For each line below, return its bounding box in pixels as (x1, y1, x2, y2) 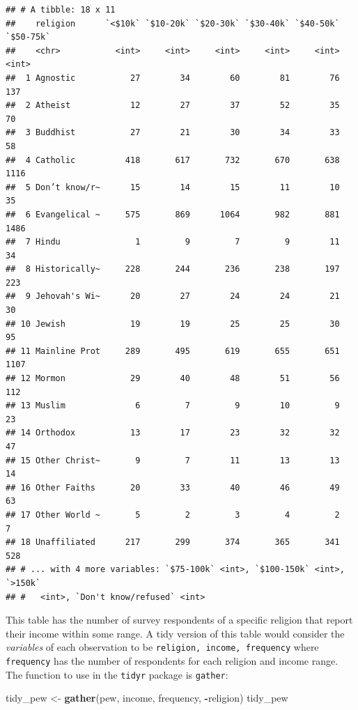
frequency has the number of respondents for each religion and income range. (6, 653, 338, 667)
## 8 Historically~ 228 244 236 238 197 (6, 264, 340, 275)
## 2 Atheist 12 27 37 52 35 (6, 100, 340, 111)
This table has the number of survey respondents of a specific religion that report (6, 612, 353, 627)
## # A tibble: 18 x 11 (6, 5, 116, 15)
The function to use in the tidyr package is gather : (6, 667, 228, 681)
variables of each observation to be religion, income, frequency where (6, 640, 319, 654)
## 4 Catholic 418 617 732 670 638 (6, 155, 340, 165)
